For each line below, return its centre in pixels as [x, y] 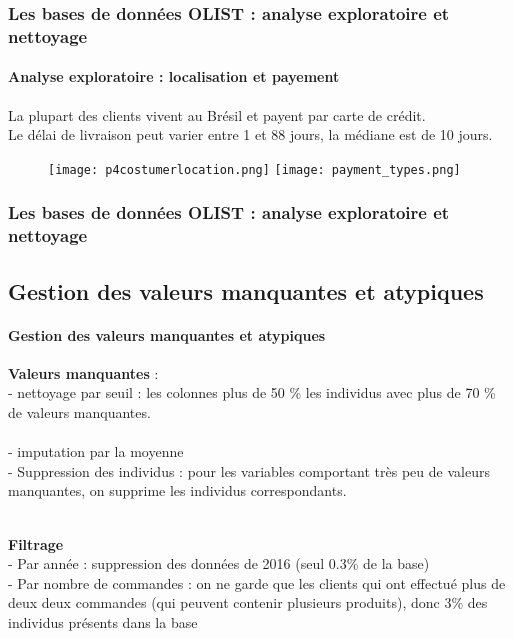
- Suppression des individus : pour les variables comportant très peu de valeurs [249, 470]
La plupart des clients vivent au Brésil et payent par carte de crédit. [217, 114]
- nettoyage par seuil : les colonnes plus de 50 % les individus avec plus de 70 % [252, 392]
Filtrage [36, 543]
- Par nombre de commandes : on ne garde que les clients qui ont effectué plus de [257, 582]
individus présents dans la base [103, 621]
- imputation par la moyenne [96, 451]
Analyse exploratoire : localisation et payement [174, 76]
